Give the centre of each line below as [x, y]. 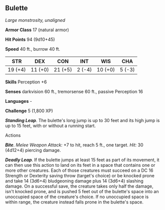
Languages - [19, 101]
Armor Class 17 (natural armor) [37, 30]
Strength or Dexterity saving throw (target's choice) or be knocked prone [80, 175]
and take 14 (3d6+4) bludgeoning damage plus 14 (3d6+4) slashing [74, 181]
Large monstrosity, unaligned [35, 20]
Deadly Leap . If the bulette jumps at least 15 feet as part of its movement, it [82, 160]
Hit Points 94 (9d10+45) [30, 39]
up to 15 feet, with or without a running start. [50, 126]
